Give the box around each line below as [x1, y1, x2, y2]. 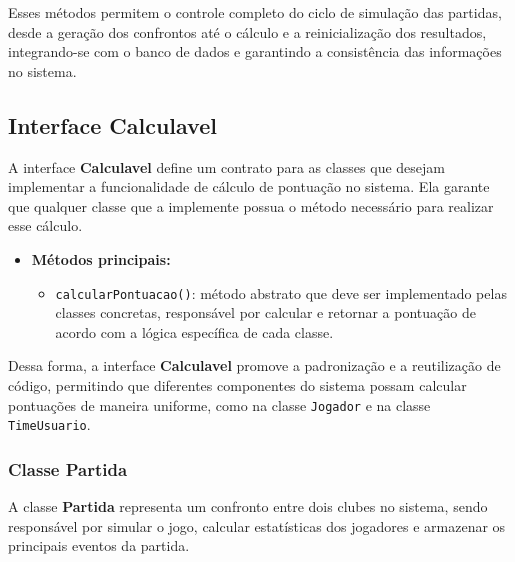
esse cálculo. [8, 215, 83, 236]
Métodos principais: [31, 248, 171, 269]
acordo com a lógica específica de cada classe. [55, 321, 334, 342]
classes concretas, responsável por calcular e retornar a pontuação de [55, 302, 476, 323]
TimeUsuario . [8, 414, 91, 435]
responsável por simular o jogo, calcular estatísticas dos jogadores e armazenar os [8, 515, 506, 536]
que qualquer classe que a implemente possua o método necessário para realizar [8, 195, 494, 216]
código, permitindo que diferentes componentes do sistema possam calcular [8, 374, 467, 395]
